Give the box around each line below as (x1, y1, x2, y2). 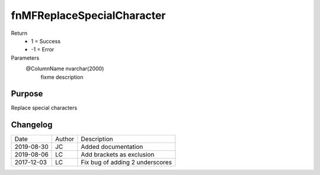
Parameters (11, 54, 40, 61)
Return (11, 30, 28, 37)
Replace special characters (11, 104, 78, 112)
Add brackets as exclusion (81, 151, 155, 159)
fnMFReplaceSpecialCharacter (11, 9, 166, 22)
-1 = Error (31, 46, 55, 53)
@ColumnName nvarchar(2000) (25, 65, 104, 72)
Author (55, 135, 75, 143)
